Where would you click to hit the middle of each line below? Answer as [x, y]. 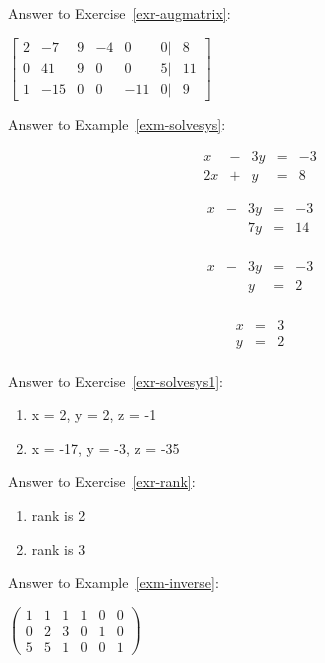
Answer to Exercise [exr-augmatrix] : [119, 13]
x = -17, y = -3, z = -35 [105, 447]
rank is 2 [58, 515]
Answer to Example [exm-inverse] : [113, 582]
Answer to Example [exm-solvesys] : [117, 123]
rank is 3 [58, 548]
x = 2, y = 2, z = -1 [94, 414]
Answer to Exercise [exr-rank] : [102, 481]
